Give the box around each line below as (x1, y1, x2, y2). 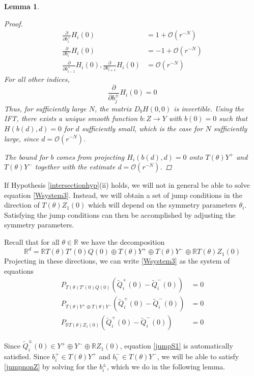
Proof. (4, 18, 23, 28)
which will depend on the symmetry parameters (88, 199, 237, 210)
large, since (4, 133, 39, 143)
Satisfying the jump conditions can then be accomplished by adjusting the (4, 209, 236, 220)
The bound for (4, 151, 48, 162)
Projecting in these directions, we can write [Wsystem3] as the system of (4, 255, 230, 266)
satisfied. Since (4, 351, 50, 361)
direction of (4, 199, 40, 210)
